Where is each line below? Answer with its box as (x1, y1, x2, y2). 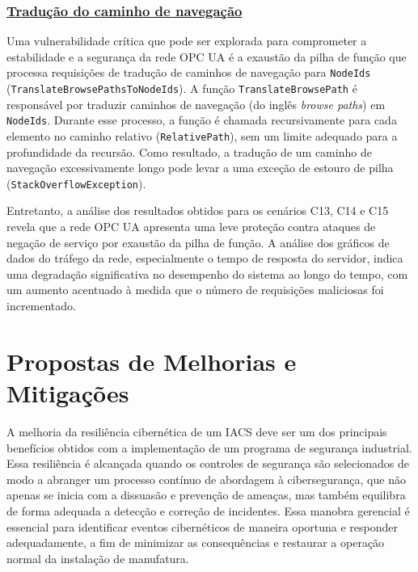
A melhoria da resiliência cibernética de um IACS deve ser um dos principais (6, 423, 387, 440)
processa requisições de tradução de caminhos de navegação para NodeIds (6, 64, 371, 81)
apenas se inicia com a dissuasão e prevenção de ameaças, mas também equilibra (6, 486, 406, 503)
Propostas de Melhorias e (6, 344, 297, 377)
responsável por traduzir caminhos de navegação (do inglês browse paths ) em (6, 95, 386, 112)
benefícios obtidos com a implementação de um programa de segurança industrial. (6, 439, 412, 456)
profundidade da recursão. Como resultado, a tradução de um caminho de (6, 143, 372, 160)
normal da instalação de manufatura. (6, 549, 189, 566)
